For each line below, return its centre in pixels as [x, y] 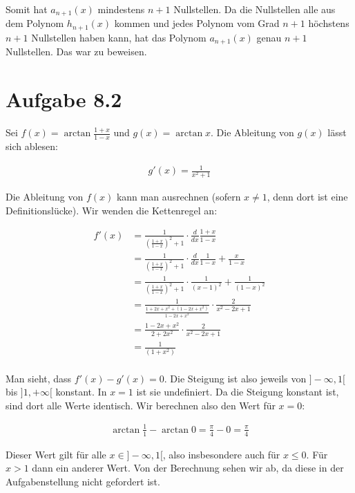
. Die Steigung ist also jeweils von [235, 378]
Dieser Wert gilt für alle [56, 454]
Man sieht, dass [39, 378]
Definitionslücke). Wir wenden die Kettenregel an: [112, 210]
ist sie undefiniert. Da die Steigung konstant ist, [238, 392]
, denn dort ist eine [307, 197]
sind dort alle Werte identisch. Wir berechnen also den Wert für [141, 405]
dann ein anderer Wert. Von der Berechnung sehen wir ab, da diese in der [188, 468]
